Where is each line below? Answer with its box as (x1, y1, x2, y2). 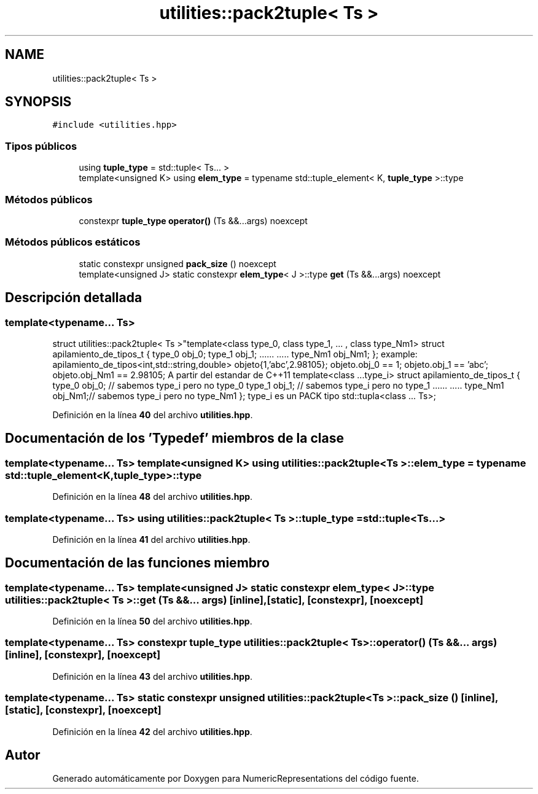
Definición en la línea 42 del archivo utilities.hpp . (52, 726, 252, 737)
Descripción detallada (5, 290, 142, 306)
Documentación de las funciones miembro (5, 555, 270, 571)
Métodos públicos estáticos (5, 236, 141, 249)
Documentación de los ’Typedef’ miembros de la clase (5, 430, 344, 446)
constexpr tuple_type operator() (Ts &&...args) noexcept (79, 215, 308, 226)
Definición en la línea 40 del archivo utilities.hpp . (52, 409, 253, 420)
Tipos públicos (5, 139, 77, 152)
